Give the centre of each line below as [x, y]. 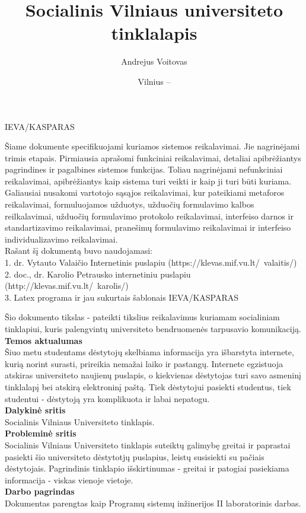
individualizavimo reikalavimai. [61, 239]
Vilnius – [154, 81]
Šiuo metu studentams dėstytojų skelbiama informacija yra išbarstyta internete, [149, 352]
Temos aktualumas [44, 340]
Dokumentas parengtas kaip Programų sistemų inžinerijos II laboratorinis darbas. [153, 503]
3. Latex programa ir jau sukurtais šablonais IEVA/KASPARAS [122, 297]
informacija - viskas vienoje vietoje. [69, 479]
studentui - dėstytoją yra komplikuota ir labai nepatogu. [107, 398]
